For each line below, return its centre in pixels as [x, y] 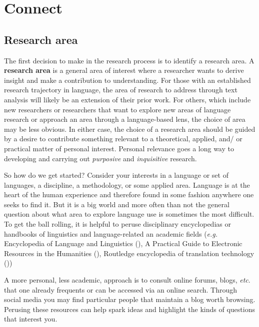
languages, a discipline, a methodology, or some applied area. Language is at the [127, 184]
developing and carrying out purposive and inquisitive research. [100, 158]
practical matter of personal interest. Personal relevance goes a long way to [119, 148]
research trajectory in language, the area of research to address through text [121, 90]
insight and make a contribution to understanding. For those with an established [127, 80]
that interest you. [31, 319]
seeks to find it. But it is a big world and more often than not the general [117, 204]
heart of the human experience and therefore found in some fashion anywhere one [129, 194]
